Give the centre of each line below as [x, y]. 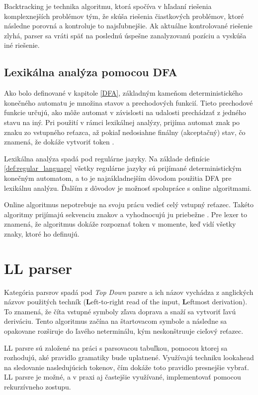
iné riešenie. [22, 45]
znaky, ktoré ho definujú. [42, 233]
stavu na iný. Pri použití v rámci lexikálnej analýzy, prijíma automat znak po [122, 122]
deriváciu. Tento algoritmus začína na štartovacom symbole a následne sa [116, 321]
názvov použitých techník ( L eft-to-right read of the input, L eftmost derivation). [126, 302]
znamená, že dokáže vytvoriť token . [59, 142]
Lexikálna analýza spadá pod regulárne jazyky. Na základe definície [107, 158]
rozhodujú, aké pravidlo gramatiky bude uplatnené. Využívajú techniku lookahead [129, 357]
